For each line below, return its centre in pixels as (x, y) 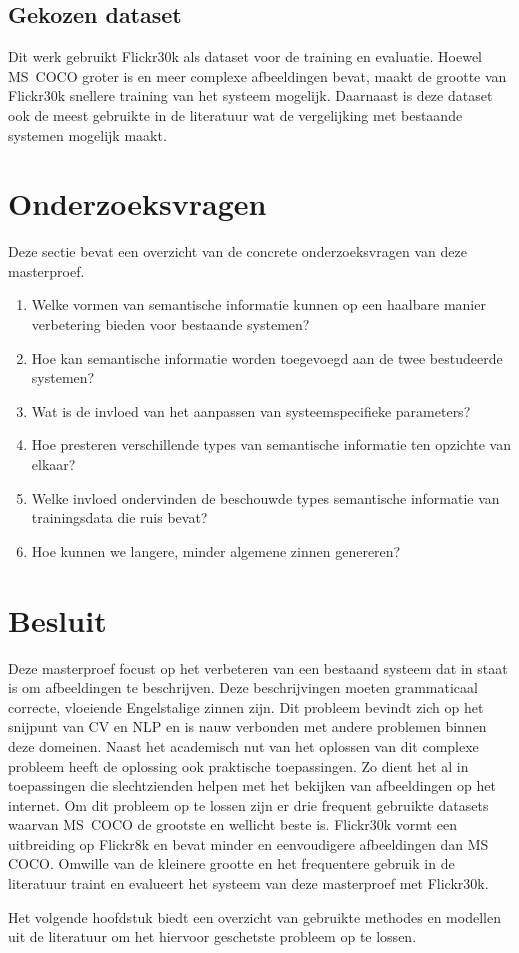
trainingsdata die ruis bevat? (119, 517)
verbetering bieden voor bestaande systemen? (170, 324)
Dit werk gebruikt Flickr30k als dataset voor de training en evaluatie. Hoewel (245, 56)
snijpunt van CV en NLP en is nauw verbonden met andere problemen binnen (247, 726)
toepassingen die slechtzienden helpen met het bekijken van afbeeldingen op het (252, 785)
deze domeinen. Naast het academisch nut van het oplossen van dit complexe (243, 745)
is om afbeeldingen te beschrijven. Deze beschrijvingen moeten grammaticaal (243, 687)
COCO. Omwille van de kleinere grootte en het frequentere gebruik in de (231, 863)
